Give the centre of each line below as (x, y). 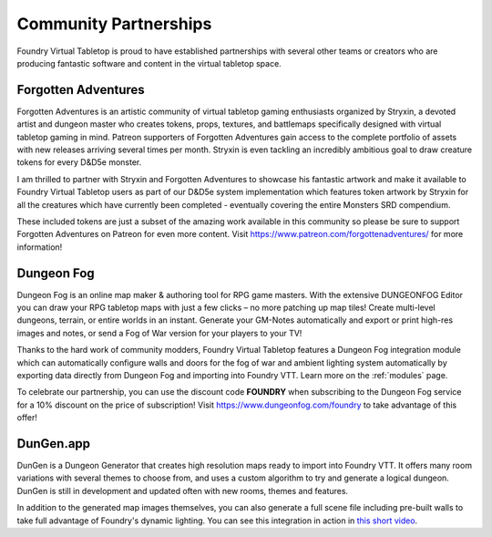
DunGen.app (54, 444)
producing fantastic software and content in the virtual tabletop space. (149, 63)
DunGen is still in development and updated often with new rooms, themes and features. (183, 491)
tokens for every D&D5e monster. (79, 162)
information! (40, 247)
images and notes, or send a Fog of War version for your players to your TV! (159, 333)
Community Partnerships (114, 24)
